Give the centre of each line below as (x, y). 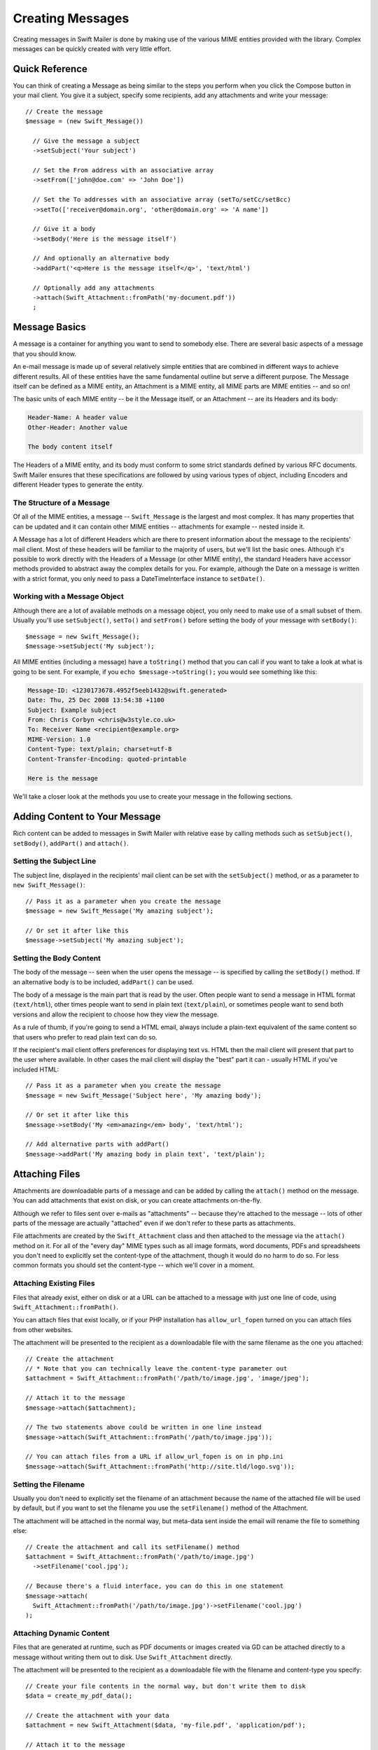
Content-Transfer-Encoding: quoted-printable (107, 759)
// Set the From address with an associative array (123, 170)
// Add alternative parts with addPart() (97, 1144)
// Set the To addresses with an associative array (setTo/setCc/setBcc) (162, 200)
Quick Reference (50, 69)
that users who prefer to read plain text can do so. (85, 1037)
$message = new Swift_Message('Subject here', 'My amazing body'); (143, 1095)
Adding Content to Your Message (87, 817)
